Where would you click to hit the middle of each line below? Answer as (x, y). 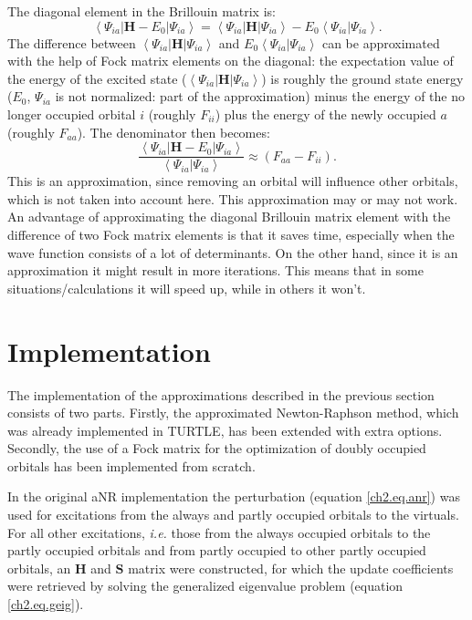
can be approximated (381, 42)
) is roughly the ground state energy (362, 78)
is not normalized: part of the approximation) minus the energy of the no (260, 96)
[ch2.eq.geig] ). (46, 604)
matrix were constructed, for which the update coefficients (291, 568)
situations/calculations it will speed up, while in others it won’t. (187, 288)
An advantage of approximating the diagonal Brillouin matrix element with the (229, 217)
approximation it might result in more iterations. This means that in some (215, 270)
